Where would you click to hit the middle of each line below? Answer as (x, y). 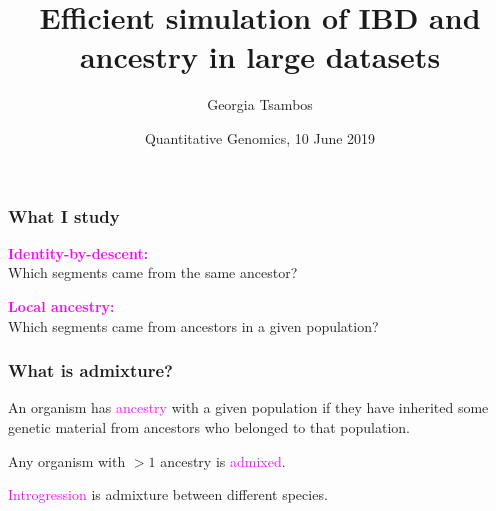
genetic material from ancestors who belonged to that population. (209, 426)
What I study (64, 215)
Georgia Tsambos (260, 104)
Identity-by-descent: (78, 252)
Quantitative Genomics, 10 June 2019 (260, 137)
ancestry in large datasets (260, 56)
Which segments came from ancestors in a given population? (193, 325)
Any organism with (67, 460)
